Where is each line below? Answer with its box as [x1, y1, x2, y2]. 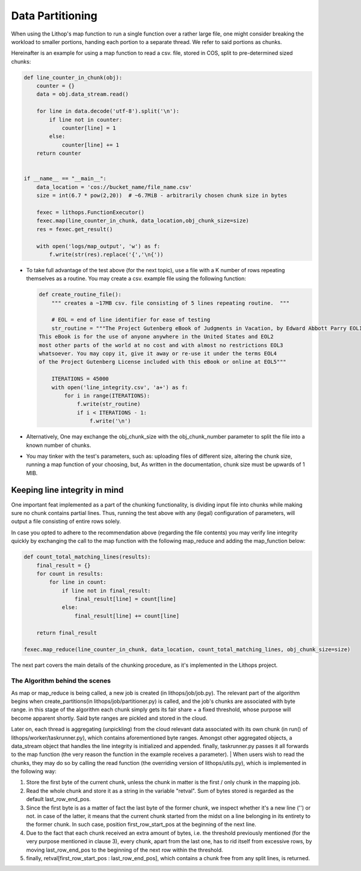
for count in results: [36, 570, 103, 577]
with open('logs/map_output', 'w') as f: [36, 243, 161, 249]
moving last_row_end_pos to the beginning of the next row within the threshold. [26, 846, 223, 854]
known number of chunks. [26, 442, 91, 449]
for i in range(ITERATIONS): [64, 392, 150, 399]
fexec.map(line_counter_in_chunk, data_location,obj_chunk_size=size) [36, 217, 250, 224]
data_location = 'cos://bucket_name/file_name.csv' [36, 184, 193, 190]
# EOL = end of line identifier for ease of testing [51, 316, 211, 323]
